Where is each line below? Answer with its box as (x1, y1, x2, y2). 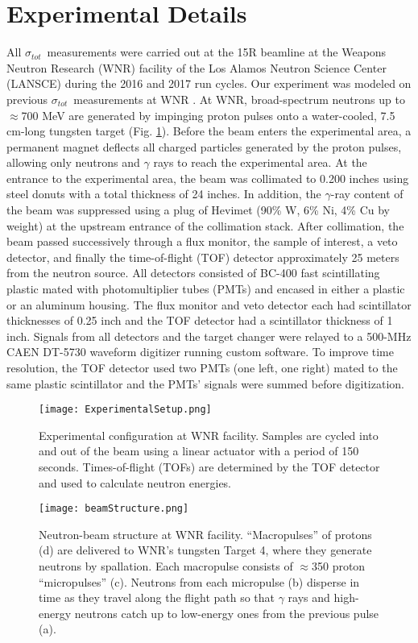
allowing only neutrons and (6, 154, 140, 171)
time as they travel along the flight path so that (39, 589, 275, 606)
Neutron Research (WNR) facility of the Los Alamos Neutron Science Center (6, 59, 387, 76)
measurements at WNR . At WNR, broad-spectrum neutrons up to (73, 90, 405, 107)
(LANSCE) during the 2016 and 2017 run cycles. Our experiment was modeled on (6, 75, 412, 92)
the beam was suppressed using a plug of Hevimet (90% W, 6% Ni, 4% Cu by (6, 201, 390, 218)
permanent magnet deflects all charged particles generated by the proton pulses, (6, 138, 402, 155)
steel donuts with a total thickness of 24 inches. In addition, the (6, 185, 321, 202)
